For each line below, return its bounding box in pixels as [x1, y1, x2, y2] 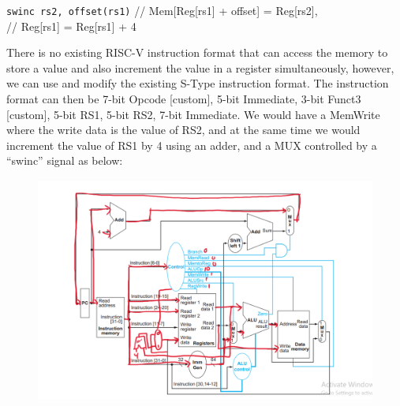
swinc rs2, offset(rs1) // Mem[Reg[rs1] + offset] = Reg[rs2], [6, 2, 318, 18]
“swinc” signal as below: [6, 152, 123, 169]
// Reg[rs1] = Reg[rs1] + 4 [6, 17, 136, 34]
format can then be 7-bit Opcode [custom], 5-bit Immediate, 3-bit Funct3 [6, 91, 361, 107]
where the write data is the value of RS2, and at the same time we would [6, 121, 361, 138]
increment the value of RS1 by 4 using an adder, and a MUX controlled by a [6, 136, 377, 153]
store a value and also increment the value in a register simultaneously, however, [6, 59, 394, 76]
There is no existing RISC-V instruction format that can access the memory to [6, 44, 388, 61]
